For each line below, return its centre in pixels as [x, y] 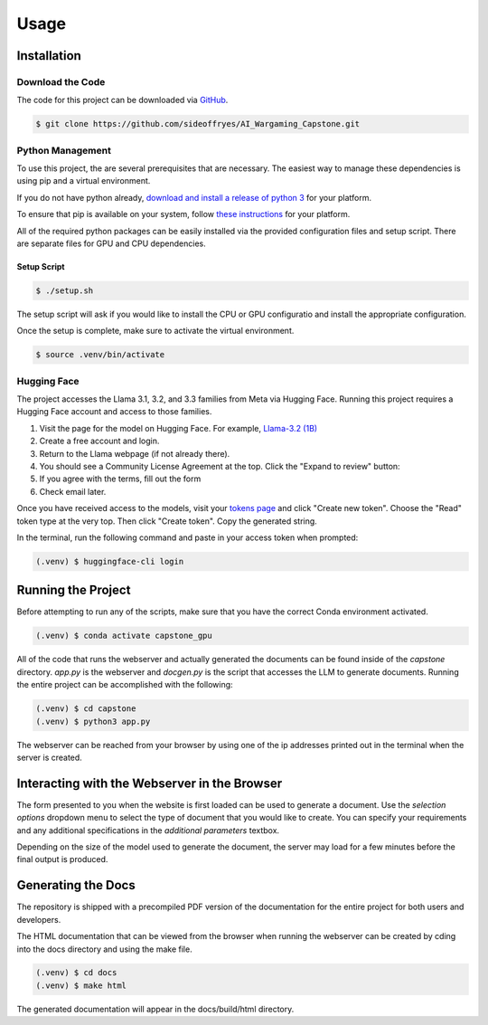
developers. [39, 919]
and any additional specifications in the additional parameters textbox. [148, 830]
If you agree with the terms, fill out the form [120, 479]
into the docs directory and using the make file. [105, 949]
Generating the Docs [76, 885]
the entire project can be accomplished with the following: [125, 685]
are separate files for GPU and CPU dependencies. [112, 243]
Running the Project [74, 590]
